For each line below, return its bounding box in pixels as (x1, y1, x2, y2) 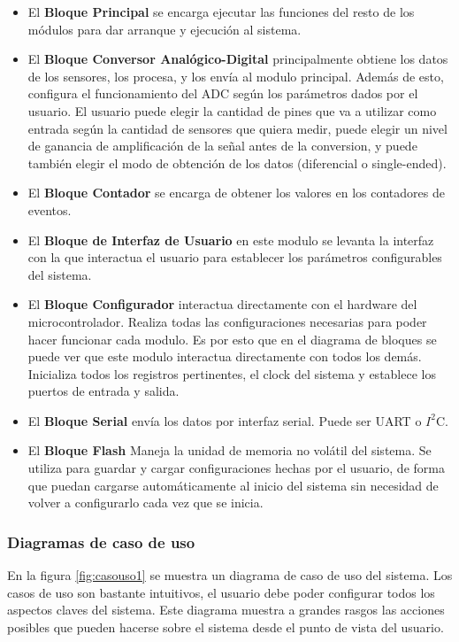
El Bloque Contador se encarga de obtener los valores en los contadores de (27, 183, 445, 202)
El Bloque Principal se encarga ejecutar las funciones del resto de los (27, 3, 415, 20)
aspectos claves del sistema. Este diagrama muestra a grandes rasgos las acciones (7, 600, 445, 619)
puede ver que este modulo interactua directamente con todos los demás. (27, 347, 422, 366)
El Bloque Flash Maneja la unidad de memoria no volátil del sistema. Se (27, 441, 432, 460)
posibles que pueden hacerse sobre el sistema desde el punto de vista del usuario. (7, 617, 444, 636)
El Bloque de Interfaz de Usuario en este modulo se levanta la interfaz (27, 230, 434, 249)
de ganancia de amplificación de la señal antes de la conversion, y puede (27, 136, 417, 155)
